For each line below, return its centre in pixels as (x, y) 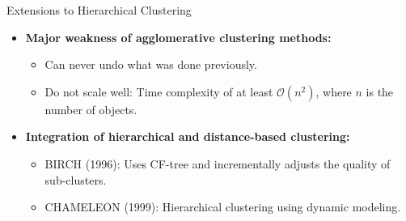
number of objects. (91, 109)
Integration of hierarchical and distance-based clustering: (188, 136)
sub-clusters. (76, 179)
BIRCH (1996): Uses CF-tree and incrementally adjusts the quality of (218, 163)
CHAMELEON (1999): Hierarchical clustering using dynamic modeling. (223, 207)
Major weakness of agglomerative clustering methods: (178, 37)
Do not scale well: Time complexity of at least (159, 91)
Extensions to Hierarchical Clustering (99, 10)
